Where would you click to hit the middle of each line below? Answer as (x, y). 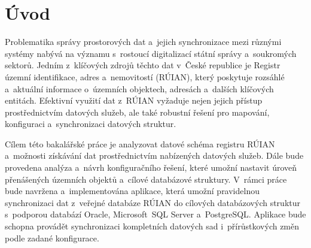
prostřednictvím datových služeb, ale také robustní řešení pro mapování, (137, 112)
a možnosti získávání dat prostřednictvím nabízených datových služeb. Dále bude (154, 155)
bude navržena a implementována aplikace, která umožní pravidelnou (132, 191)
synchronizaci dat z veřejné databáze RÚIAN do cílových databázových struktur (153, 202)
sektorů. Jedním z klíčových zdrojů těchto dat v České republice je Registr (143, 65)
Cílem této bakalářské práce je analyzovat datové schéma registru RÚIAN (140, 143)
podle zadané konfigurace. (52, 238)
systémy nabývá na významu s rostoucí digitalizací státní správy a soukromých (151, 53)
